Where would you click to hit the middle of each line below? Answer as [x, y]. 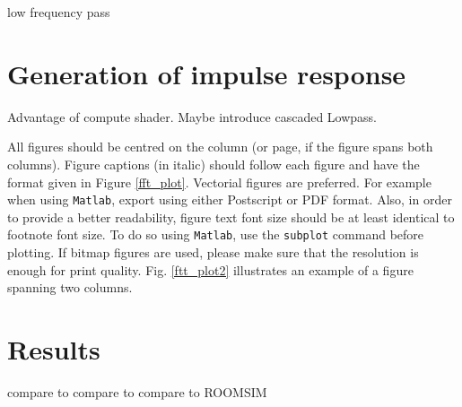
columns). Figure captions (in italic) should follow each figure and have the [214, 164]
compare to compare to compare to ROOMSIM [137, 391]
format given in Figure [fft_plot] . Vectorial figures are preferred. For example [219, 182]
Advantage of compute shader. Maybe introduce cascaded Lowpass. [192, 116]
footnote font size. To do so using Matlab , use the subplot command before [216, 234]
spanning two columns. [70, 287]
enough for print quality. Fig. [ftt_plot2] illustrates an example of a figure [210, 269]
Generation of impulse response [207, 73]
